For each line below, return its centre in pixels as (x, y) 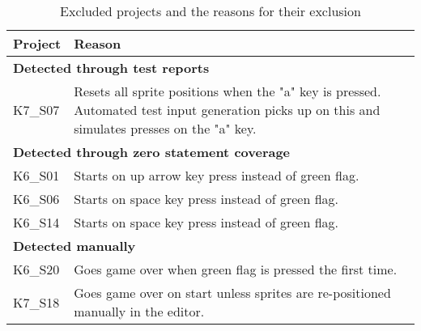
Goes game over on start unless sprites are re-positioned (232, 293)
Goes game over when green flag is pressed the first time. (236, 269)
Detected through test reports (111, 68)
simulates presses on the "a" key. (165, 128)
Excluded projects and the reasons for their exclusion (210, 11)
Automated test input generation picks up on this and (227, 110)
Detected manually (74, 246)
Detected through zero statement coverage (152, 152)
